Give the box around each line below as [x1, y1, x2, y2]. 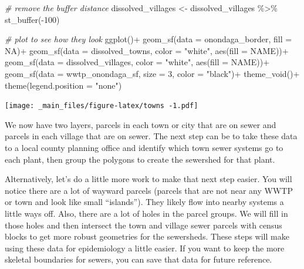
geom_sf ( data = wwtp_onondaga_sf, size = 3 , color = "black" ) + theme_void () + [5, 67, 300, 79]
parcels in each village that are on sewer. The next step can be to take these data [5, 130, 298, 142]
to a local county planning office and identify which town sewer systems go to [5, 142, 283, 153]
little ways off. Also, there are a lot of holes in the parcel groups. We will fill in [5, 207, 288, 219]
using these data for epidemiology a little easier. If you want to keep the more [5, 241, 285, 254]
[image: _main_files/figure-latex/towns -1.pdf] [5, 102, 198, 110]
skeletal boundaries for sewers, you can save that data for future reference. [5, 253, 272, 265]
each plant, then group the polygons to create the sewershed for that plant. [5, 153, 275, 165]
